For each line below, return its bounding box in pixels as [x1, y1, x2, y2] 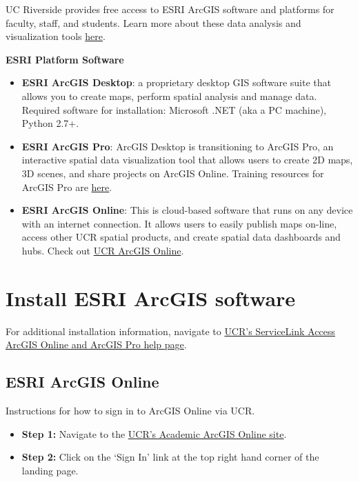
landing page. [21, 463, 79, 477]
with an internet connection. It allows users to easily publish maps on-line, [21, 216, 337, 230]
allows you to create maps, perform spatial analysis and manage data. [21, 88, 317, 103]
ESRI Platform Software [6, 52, 124, 66]
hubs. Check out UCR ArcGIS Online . [21, 243, 184, 257]
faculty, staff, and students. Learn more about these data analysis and [6, 15, 301, 30]
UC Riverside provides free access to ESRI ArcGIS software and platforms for [6, 2, 335, 16]
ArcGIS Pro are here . [21, 179, 112, 194]
